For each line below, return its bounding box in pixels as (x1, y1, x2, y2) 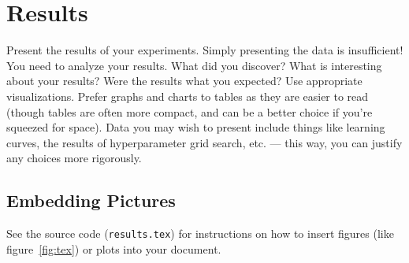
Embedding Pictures (6, 188, 176, 213)
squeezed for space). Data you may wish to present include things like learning (6, 119, 385, 135)
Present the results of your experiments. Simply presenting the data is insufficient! (6, 42, 403, 58)
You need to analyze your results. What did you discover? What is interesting (6, 57, 382, 73)
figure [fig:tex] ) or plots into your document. (6, 240, 221, 257)
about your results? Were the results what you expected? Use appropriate (6, 72, 363, 89)
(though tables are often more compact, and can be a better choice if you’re (6, 103, 373, 120)
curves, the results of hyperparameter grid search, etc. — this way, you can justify (6, 134, 403, 150)
